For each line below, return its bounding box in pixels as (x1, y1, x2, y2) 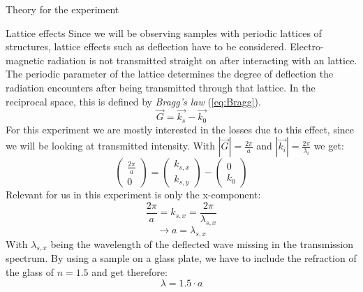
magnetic (6, 52, 45, 67)
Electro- (290, 39, 324, 54)
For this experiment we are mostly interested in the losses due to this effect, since (6, 122, 355, 136)
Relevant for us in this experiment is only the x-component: (6, 187, 261, 202)
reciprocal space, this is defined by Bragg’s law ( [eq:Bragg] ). (6, 94, 261, 108)
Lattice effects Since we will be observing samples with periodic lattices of (6, 25, 322, 40)
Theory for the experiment (6, 2, 119, 16)
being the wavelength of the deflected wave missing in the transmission (50, 236, 354, 251)
